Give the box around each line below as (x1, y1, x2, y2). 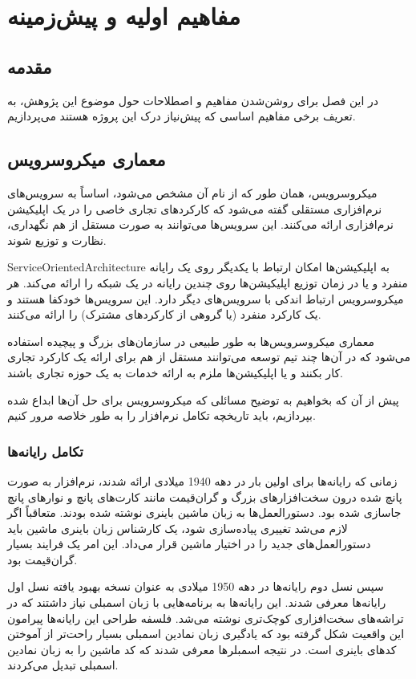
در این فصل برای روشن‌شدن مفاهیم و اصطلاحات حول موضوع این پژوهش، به (7, 91, 379, 108)
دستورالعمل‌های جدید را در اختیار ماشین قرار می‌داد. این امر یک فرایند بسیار (7, 535, 371, 552)
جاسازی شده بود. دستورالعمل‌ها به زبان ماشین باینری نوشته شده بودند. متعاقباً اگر (7, 504, 402, 521)
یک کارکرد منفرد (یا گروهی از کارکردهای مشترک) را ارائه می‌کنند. (7, 306, 321, 323)
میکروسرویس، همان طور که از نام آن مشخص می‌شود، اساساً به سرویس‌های (7, 184, 378, 201)
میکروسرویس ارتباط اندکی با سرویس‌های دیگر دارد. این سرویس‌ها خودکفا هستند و (7, 290, 404, 307)
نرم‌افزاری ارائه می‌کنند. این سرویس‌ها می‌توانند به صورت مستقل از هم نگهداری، (7, 216, 394, 233)
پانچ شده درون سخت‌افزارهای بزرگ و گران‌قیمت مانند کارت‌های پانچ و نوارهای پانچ (7, 488, 402, 505)
